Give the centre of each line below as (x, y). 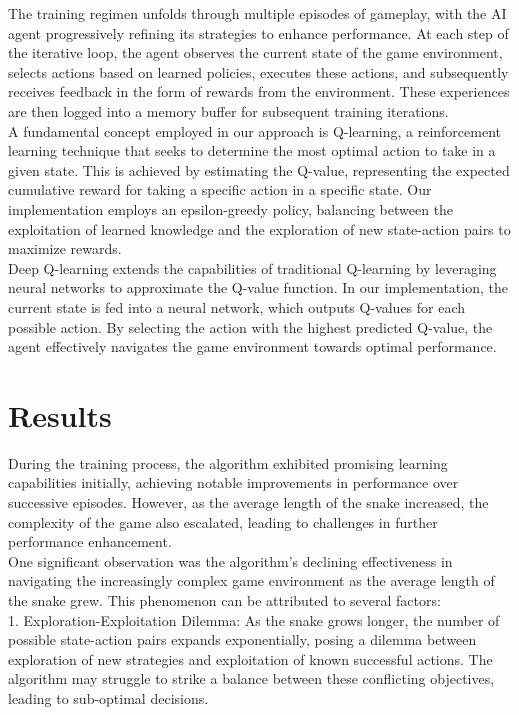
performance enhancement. (90, 541)
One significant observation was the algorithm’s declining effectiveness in (230, 560)
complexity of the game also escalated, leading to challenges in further (223, 521)
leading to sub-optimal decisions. (108, 697)
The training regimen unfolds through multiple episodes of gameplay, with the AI (257, 13)
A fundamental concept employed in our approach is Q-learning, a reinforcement (255, 130)
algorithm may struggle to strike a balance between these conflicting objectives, (251, 678)
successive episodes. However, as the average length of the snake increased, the (248, 502)
